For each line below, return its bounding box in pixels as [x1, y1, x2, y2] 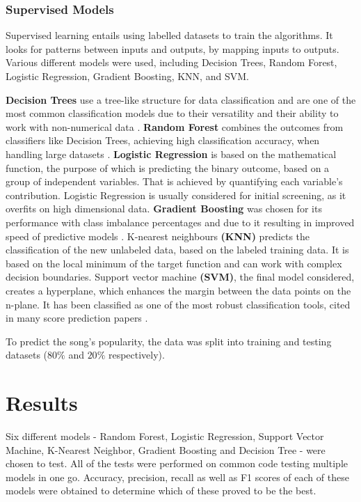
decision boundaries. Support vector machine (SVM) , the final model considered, [6, 269, 355, 284]
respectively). [108, 347, 165, 362]
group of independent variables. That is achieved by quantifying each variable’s [6, 174, 343, 189]
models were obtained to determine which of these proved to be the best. [6, 483, 316, 498]
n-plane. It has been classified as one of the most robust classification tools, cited [6, 297, 351, 311]
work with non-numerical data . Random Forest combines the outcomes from [6, 119, 344, 134]
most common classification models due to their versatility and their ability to [6, 106, 339, 120]
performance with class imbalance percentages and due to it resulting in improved [6, 214, 355, 229]
